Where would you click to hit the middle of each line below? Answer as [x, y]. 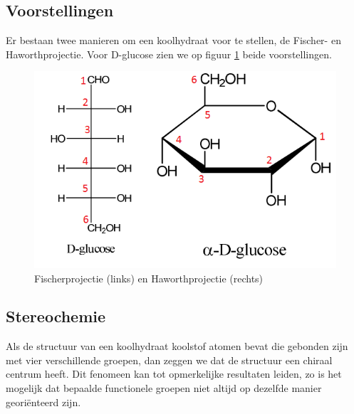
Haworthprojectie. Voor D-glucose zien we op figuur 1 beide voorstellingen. [169, 54]
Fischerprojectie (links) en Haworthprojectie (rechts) [149, 278]
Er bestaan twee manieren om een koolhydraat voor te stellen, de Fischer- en [173, 40]
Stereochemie [56, 316]
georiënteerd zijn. [43, 402]
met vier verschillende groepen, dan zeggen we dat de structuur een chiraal [169, 360]
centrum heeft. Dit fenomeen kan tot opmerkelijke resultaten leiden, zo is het [174, 374]
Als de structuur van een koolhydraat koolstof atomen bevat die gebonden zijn [177, 346]
